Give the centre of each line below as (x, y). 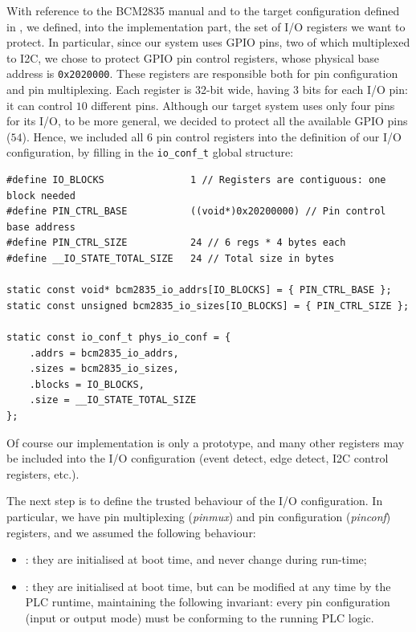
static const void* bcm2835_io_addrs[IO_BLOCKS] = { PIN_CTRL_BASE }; (199, 290)
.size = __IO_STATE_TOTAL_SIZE (113, 400)
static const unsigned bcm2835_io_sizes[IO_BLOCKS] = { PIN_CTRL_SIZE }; (208, 306)
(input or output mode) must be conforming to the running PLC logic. (200, 617)
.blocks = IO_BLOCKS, (87, 384)
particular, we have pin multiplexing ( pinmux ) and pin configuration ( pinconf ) (199, 516)
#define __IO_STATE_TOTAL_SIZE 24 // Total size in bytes (171, 259)
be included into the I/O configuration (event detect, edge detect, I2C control (198, 458)
